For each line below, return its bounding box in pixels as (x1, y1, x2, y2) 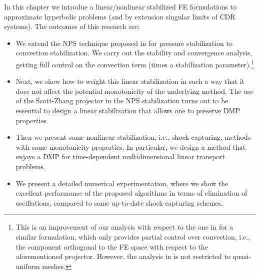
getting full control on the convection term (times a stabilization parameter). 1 (15, 57, 254, 69)
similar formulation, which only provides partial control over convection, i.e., (15, 231, 250, 242)
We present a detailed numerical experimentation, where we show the (15, 178, 228, 188)
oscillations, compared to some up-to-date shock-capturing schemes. (15, 197, 223, 208)
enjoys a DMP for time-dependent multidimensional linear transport (15, 151, 225, 162)
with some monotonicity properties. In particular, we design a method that (15, 141, 246, 152)
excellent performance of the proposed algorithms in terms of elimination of (15, 188, 247, 198)
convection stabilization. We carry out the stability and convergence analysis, (15, 47, 252, 58)
